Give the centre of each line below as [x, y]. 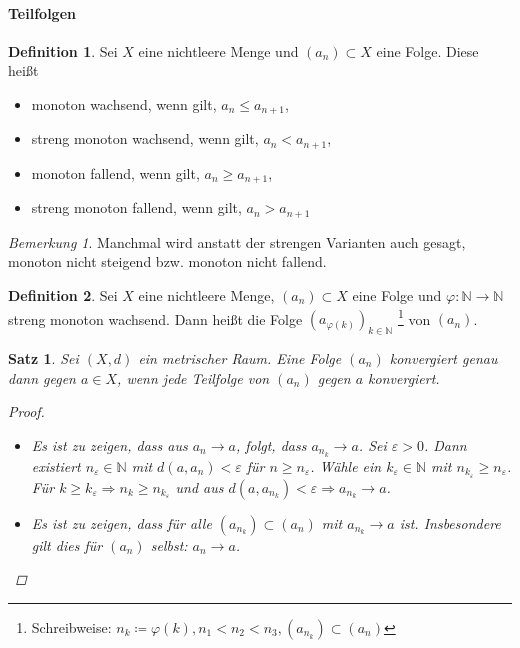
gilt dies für [67, 544]
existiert [56, 465]
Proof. [26, 411]
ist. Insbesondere [450, 522]
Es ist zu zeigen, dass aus [109, 444]
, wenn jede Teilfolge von [193, 377]
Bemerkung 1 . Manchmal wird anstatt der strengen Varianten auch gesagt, [237, 241]
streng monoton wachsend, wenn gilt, [145, 138]
